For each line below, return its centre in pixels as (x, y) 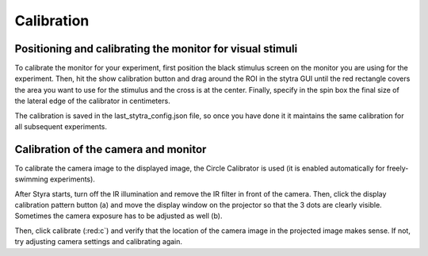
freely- (397, 168)
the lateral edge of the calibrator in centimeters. (92, 101)
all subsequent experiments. (61, 127)
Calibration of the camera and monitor (111, 149)
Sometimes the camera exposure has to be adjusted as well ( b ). (118, 216)
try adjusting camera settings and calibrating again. (98, 242)
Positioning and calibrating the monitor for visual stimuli (156, 49)
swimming (32, 179)
